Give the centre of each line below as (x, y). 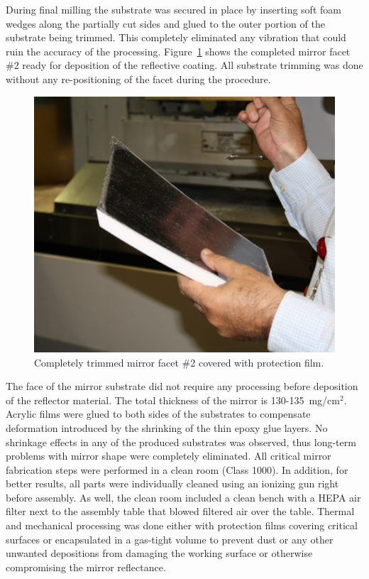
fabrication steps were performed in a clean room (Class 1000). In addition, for (177, 469)
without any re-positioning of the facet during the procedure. (138, 79)
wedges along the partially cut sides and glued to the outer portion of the (165, 23)
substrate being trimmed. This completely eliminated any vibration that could (176, 37)
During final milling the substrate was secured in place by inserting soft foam (174, 9)
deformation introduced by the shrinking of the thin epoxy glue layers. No (167, 427)
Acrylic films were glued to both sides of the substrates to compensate (158, 414)
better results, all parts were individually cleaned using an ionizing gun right (172, 483)
